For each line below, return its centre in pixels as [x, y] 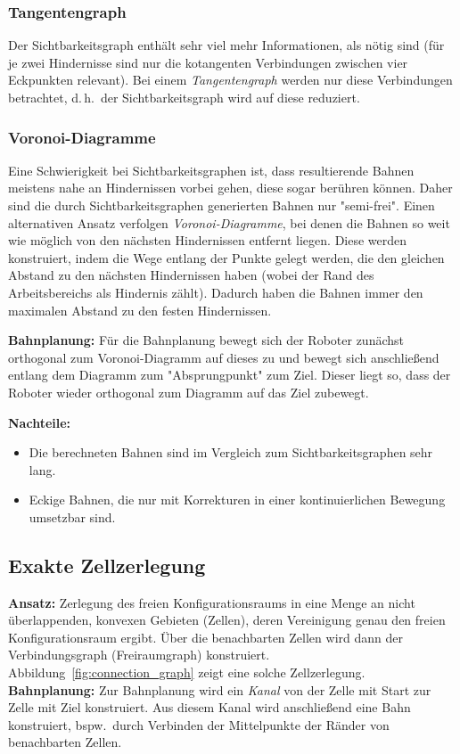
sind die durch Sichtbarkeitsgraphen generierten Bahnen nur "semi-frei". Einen [222, 205]
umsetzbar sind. [72, 516]
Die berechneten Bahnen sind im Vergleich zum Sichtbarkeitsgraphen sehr [231, 452]
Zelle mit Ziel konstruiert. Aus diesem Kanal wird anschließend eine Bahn [209, 707]
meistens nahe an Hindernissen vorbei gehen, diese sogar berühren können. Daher [230, 188]
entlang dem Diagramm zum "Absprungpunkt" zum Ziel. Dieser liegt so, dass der [230, 375]
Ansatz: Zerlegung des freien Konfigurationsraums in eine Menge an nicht [212, 602]
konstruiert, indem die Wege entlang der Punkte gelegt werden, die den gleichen [226, 257]
